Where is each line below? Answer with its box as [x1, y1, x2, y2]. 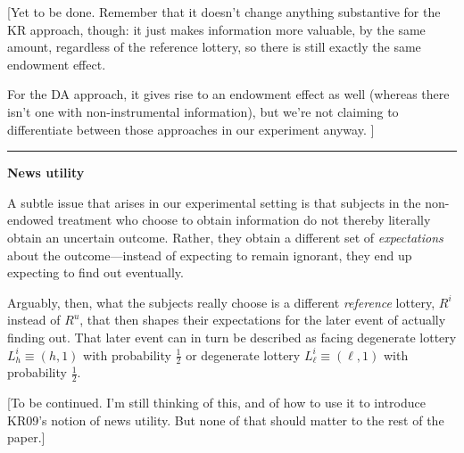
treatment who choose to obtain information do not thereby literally [57, 210, 431, 229]
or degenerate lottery [186, 345, 301, 364]
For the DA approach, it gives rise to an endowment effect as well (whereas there [7, 85, 450, 103]
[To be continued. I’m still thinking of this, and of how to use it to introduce [7, 393, 426, 412]
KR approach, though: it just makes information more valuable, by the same [7, 20, 426, 38]
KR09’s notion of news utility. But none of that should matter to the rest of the [7, 410, 444, 429]
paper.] [7, 428, 46, 447]
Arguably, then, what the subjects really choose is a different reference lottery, [7, 292, 435, 311]
